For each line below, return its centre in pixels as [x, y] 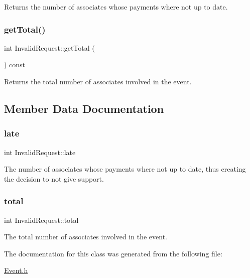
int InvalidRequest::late [40, 152]
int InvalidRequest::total [41, 220]
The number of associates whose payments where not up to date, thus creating [125, 169]
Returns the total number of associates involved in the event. [98, 81]
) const [15, 64]
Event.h [16, 270]
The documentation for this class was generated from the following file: [113, 253]
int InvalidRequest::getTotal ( [49, 47]
